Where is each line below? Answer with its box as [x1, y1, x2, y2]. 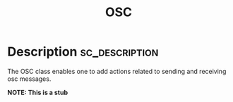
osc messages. [7, 75, 52, 83]
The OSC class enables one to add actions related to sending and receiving [7, 67, 227, 75]
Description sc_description [7, 44, 159, 60]
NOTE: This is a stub [7, 88, 68, 96]
